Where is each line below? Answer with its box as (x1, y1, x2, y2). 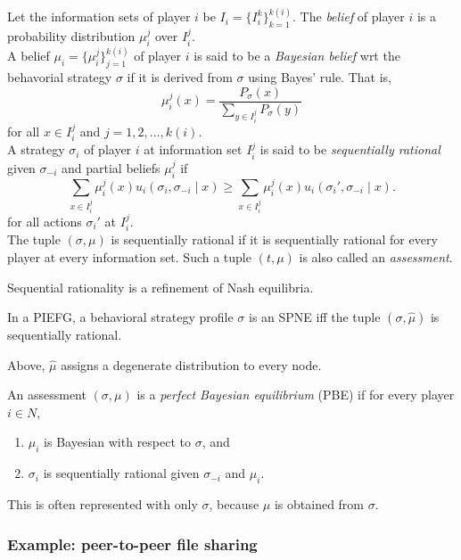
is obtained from (274, 495, 365, 514)
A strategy (7, 140, 65, 159)
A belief (7, 46, 50, 65)
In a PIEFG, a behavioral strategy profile (7, 308, 234, 326)
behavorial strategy (7, 68, 112, 86)
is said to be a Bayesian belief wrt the (193, 46, 400, 65)
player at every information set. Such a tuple (7, 247, 251, 266)
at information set (144, 140, 243, 159)
